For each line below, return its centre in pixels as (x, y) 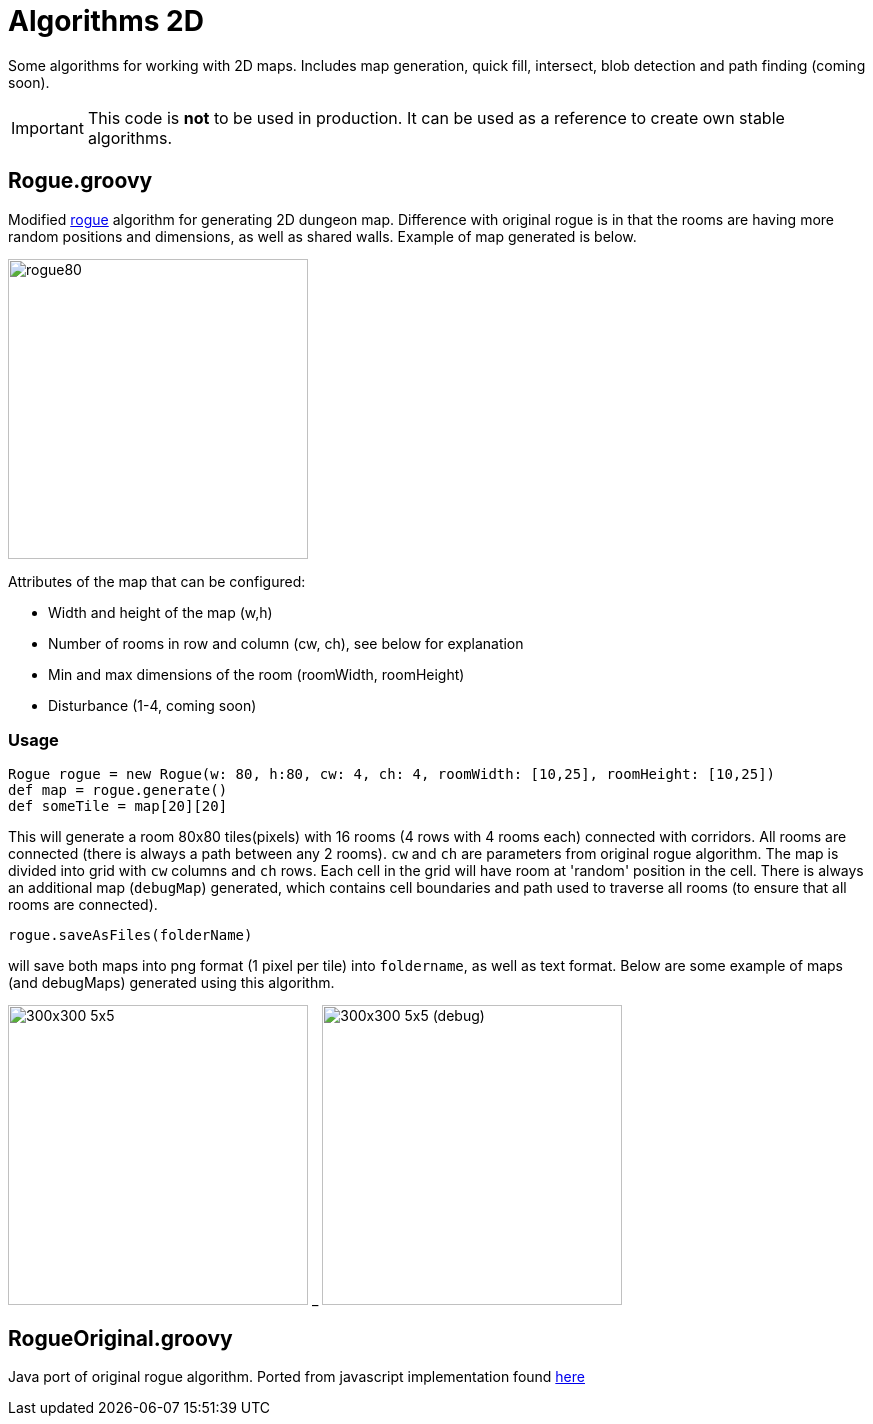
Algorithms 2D (106, 21)
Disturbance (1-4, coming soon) (152, 705)
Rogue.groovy (80, 181)
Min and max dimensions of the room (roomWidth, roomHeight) (256, 674)
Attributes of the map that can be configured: (157, 581)
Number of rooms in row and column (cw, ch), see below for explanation (286, 643)
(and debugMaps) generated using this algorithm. (171, 983)
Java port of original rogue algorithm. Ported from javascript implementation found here (296, 1377)
